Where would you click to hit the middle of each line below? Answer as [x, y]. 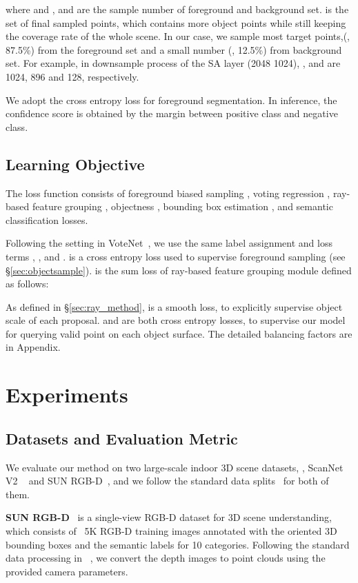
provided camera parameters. [67, 571]
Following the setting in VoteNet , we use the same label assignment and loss [169, 243]
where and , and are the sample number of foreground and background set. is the [177, 9]
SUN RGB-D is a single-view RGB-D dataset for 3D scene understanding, [169, 517]
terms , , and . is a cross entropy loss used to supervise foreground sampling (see [176, 256]
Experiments [67, 395]
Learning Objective [75, 164]
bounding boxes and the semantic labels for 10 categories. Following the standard [178, 544]
